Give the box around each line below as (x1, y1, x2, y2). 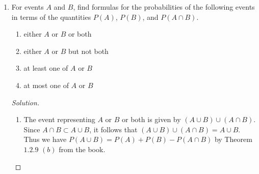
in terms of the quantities (11, 11, 91, 22)
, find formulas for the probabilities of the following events (73, 2, 255, 12)
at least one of (23, 63, 68, 73)
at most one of (23, 79, 69, 90)
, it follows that (89, 124, 138, 134)
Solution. (11, 97, 40, 107)
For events (11, 2, 44, 12)
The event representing (23, 114, 95, 125)
